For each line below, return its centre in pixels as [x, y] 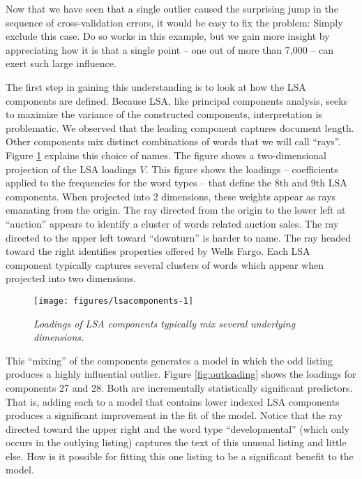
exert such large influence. [61, 63]
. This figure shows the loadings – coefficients [242, 169]
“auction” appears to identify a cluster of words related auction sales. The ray [172, 223]
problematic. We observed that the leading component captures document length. [180, 127]
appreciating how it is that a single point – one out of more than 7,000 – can [170, 49]
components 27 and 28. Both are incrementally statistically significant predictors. [179, 387]
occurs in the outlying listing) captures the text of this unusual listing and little [176, 442]
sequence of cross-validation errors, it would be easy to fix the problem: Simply [174, 22]
